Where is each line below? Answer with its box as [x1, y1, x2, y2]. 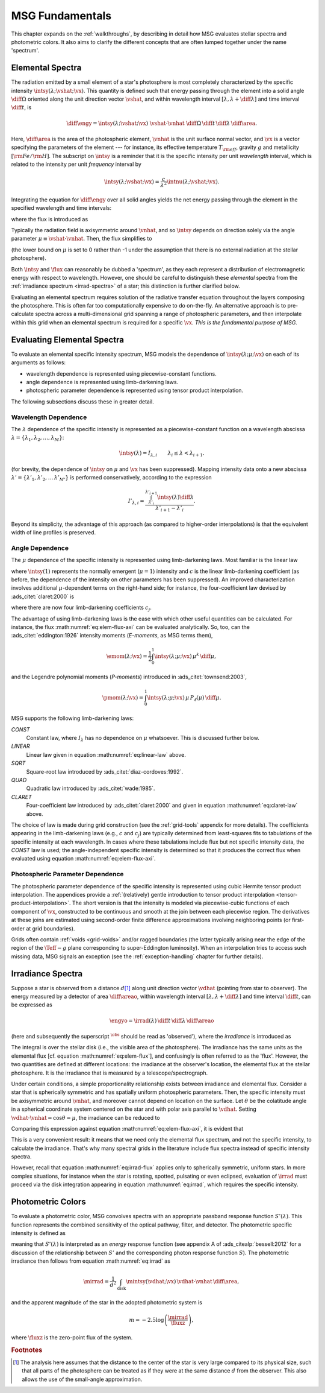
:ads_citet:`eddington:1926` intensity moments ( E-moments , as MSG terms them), [11, 632, 213, 639]
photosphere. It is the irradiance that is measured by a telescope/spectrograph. [11, 1069, 208, 1076]
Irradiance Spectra [11, 968, 83, 979]
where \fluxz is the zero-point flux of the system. [11, 1334, 133, 1341]
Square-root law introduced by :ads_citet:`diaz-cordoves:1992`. [26, 768, 184, 775]
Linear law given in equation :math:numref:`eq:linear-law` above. [26, 751, 187, 758]
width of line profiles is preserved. [11, 529, 96, 536]
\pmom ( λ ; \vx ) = [102, 694, 144, 701]
